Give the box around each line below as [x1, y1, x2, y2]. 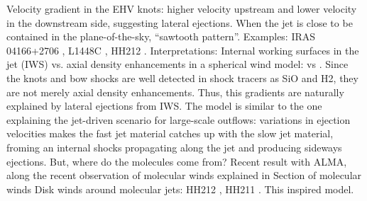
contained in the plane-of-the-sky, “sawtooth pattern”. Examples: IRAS [6, 29, 316, 44]
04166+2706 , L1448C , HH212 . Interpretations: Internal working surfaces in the [6, 42, 359, 57]
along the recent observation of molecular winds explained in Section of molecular [6, 168, 362, 183]
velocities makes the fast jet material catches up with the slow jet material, [6, 126, 334, 141]
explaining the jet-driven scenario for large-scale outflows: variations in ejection [6, 112, 351, 127]
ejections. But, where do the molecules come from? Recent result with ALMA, [6, 154, 347, 168]
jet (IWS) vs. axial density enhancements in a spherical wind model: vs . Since [6, 57, 349, 71]
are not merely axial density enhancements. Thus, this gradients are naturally [6, 84, 344, 99]
